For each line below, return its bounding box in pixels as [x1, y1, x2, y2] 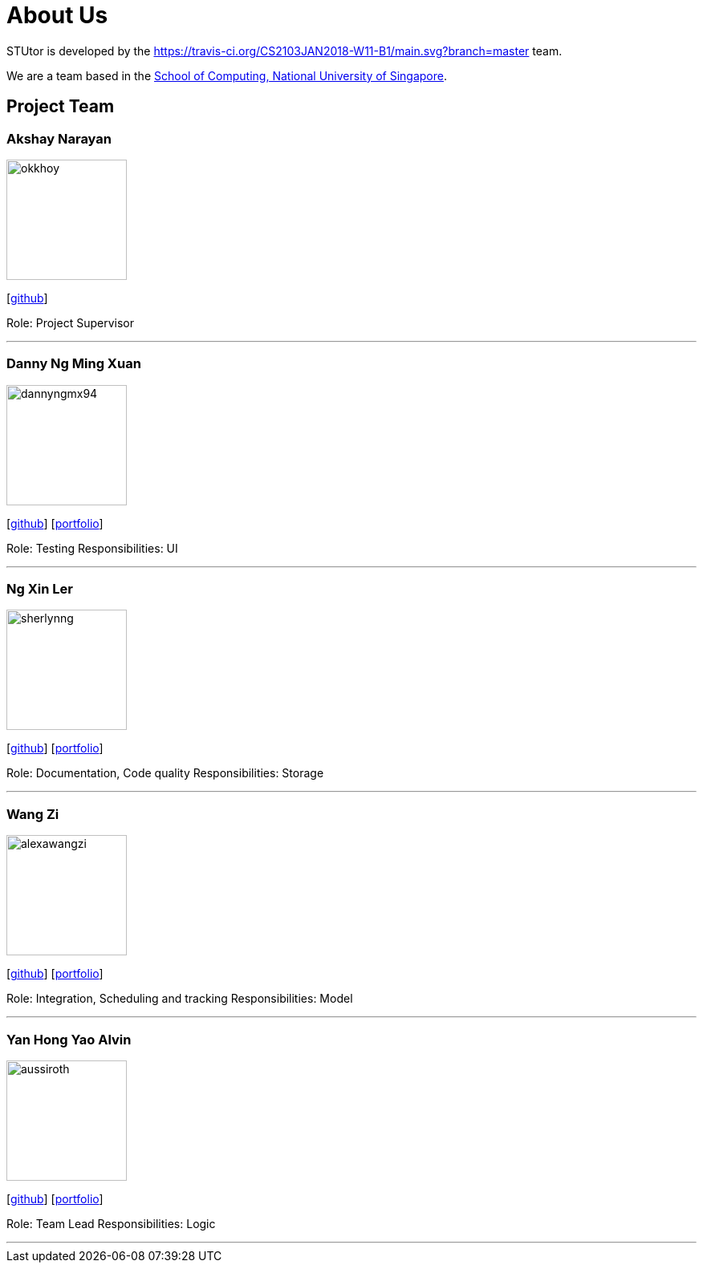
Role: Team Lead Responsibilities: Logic [6, 1216, 216, 1230]
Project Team [6, 96, 115, 117]
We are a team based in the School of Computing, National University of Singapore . [6, 68, 448, 83]
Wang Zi [6, 805, 59, 822]
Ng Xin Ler [6, 581, 73, 598]
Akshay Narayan [6, 130, 112, 147]
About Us [6, 2, 108, 29]
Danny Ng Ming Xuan [6, 355, 141, 372]
